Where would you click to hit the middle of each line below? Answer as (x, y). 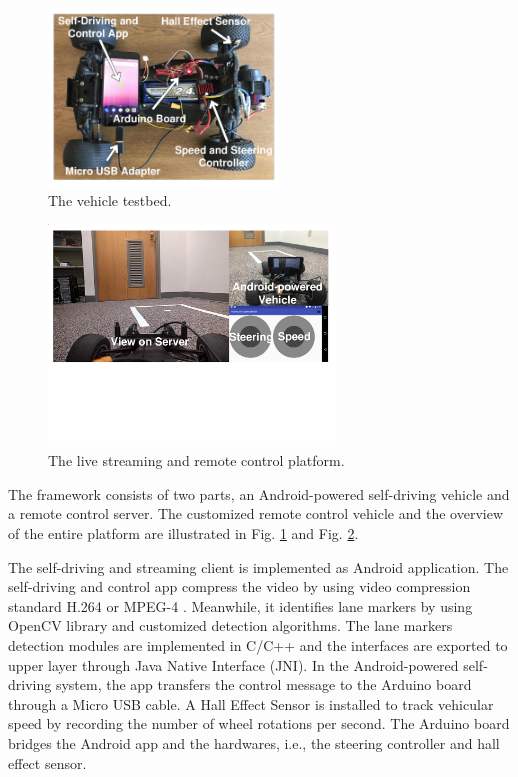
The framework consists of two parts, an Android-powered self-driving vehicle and (259, 493)
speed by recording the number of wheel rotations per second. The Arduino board (259, 723)
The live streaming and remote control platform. (196, 460)
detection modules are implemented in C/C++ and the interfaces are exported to (258, 644)
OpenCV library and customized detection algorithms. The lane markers (230, 625)
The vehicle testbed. (110, 199)
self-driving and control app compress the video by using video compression (239, 586)
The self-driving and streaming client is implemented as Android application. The (258, 566)
